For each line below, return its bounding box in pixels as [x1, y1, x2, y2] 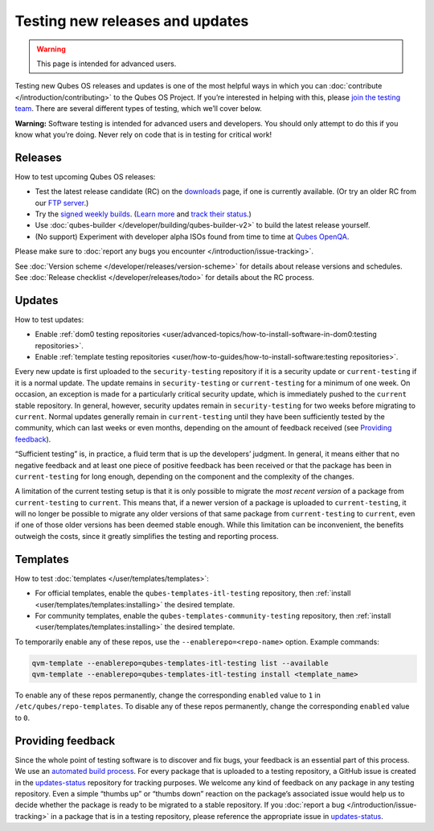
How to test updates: [14, 315, 84, 324]
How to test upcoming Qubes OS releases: [14, 171, 156, 181]
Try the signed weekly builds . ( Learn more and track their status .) [35, 209, 252, 219]
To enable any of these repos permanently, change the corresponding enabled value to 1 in [14, 690, 321, 700]
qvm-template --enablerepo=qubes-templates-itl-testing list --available [31, 658, 329, 668]
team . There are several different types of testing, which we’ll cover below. [14, 104, 263, 113]
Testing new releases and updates [14, 12, 249, 30]
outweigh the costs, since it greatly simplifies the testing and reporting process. [14, 531, 279, 541]
